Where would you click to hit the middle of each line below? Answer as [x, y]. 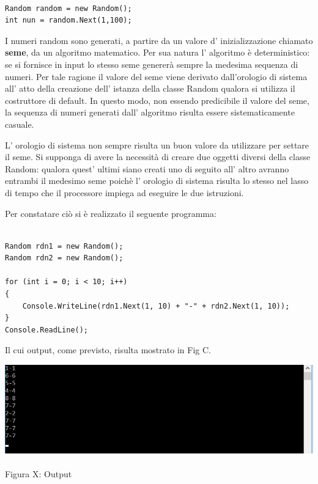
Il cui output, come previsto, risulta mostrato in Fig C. [108, 350]
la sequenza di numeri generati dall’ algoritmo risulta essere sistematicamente [150, 112]
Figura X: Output [39, 473]
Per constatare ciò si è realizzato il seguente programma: [111, 213]
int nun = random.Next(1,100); [68, 20]
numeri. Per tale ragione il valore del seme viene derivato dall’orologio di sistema [156, 76]
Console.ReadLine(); [47, 330]
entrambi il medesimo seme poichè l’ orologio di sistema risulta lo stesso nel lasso [157, 181]
